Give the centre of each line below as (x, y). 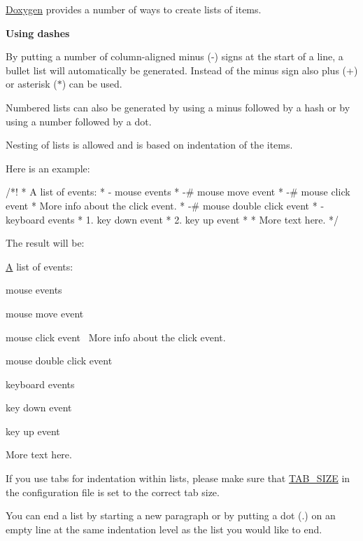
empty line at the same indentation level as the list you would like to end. (164, 529)
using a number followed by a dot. (79, 121)
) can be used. (92, 84)
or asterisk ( (31, 84)
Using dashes (38, 33)
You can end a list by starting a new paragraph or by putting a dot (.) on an (171, 515)
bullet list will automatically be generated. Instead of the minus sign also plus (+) (182, 70)
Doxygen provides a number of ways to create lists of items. (134, 9)
